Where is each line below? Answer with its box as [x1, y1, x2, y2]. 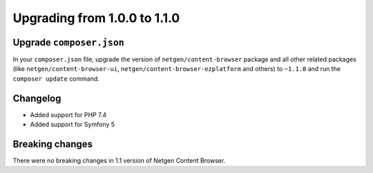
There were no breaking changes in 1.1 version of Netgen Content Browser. [12, 156, 226, 165]
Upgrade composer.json [12, 37, 124, 48]
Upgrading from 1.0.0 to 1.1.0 [12, 10, 180, 26]
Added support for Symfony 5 [30, 121, 115, 129]
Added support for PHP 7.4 [30, 110, 107, 119]
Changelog [12, 92, 61, 104]
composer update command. [12, 74, 100, 83]
